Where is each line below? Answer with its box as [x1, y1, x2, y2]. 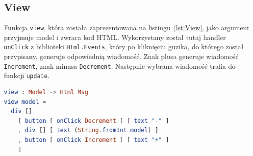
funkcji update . [4, 70, 50, 80]
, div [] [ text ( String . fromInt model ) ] [18, 127, 159, 134]
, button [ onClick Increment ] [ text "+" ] [18, 136, 169, 143]
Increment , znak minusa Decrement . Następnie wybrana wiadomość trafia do [4, 60, 236, 71]
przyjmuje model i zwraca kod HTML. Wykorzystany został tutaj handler [4, 32, 226, 42]
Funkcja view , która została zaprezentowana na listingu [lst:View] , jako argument [4, 22, 250, 33]
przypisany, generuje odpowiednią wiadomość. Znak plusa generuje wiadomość [4, 51, 239, 61]
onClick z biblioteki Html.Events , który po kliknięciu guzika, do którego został [4, 41, 244, 52]
